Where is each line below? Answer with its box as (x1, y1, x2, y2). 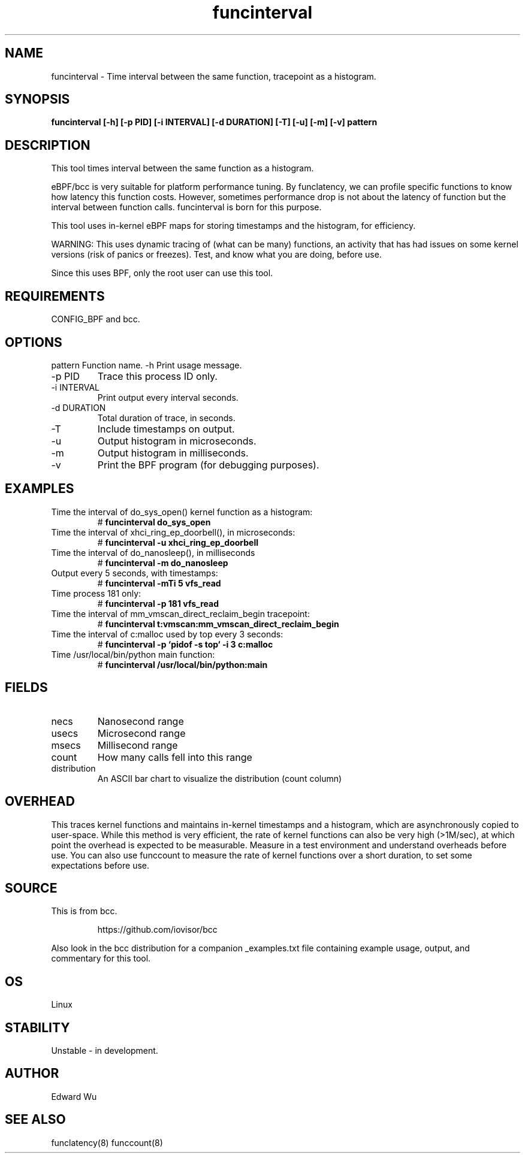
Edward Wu (51, 1091, 97, 1102)
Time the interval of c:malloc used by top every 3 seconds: (51, 628, 283, 639)
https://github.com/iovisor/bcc (97, 924, 218, 935)
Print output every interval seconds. (97, 392, 239, 403)
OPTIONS (5, 334, 62, 350)
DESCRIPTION (5, 137, 90, 153)
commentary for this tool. (51, 953, 151, 964)
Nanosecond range (97, 715, 184, 727)
